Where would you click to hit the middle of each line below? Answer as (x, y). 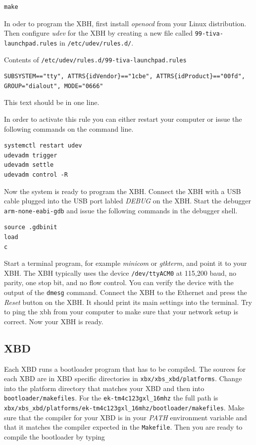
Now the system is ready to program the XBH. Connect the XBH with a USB (123, 191)
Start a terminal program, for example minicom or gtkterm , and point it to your (126, 263)
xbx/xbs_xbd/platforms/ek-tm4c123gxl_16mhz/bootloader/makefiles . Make (124, 408)
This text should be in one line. (52, 102)
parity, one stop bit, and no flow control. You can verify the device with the (119, 282)
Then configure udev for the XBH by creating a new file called (98, 33)
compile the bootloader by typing (54, 437)
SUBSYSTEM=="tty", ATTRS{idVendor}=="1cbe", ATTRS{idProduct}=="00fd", (125, 76)
